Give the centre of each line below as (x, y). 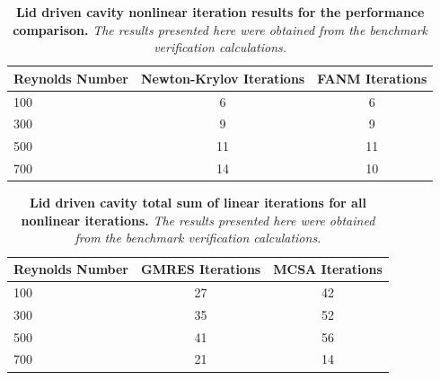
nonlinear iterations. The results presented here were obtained (198, 220)
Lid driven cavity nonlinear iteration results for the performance (220, 12)
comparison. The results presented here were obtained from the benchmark (220, 29)
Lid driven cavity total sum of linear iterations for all (198, 203)
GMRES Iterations (201, 269)
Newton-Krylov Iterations (223, 78)
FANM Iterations (372, 78)
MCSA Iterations (328, 269)
